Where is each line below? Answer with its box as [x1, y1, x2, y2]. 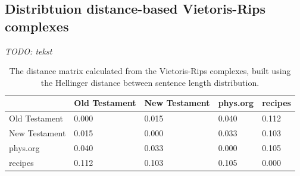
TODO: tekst [5, 44, 52, 57]
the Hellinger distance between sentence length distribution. [40, 76, 260, 88]
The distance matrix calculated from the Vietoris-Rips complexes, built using [9, 65, 291, 77]
